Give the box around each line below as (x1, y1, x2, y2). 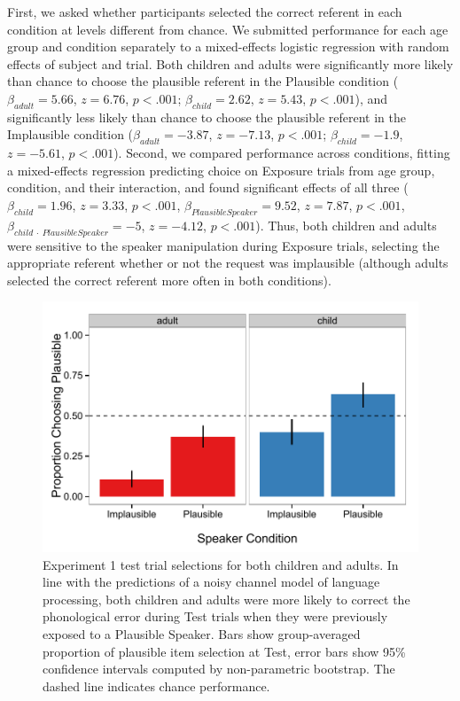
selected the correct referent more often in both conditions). (7, 270, 331, 289)
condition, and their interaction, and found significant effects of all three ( (7, 178, 409, 197)
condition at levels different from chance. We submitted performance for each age (7, 19, 448, 38)
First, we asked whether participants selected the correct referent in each (7, 3, 402, 20)
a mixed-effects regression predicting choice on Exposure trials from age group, (7, 160, 435, 179)
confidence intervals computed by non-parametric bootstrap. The (43, 659, 395, 678)
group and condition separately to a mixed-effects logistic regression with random (7, 37, 449, 56)
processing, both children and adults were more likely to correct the (43, 589, 410, 608)
